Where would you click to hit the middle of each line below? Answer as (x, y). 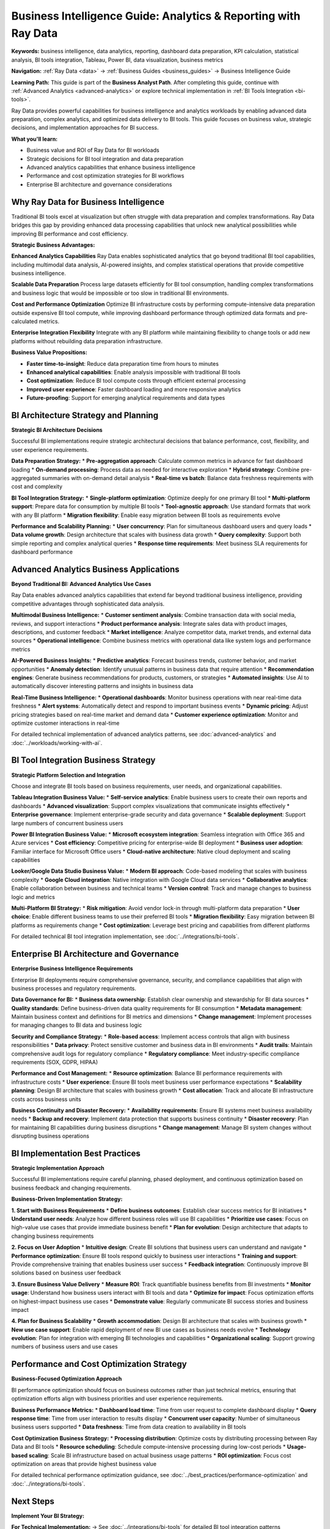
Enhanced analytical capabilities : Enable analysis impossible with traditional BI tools (134, 372)
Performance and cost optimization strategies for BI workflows (105, 176)
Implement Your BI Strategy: (48, 1516)
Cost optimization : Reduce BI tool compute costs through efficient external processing (136, 381)
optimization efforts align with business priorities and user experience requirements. (117, 1399)
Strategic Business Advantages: (53, 245)
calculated (24, 322)
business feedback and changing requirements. (71, 1188)
